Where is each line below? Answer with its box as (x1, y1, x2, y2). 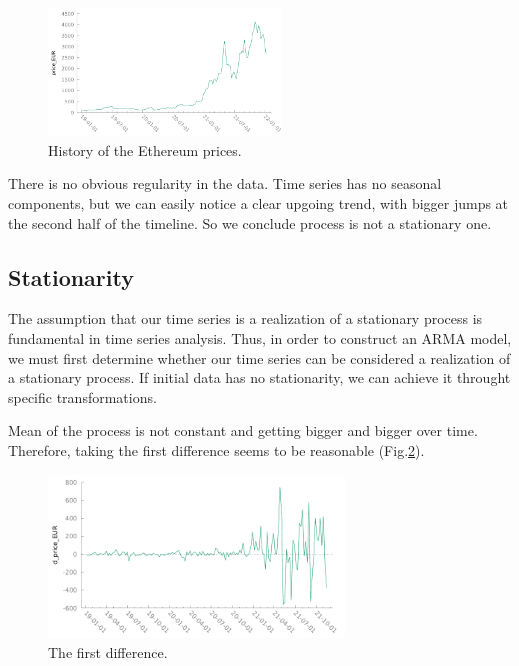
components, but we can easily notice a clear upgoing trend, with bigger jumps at (8, 193, 509, 214)
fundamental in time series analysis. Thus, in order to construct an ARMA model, (8, 328, 512, 349)
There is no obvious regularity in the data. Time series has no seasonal (8, 173, 442, 194)
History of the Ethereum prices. (48, 139, 242, 160)
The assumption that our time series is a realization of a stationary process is (8, 308, 483, 329)
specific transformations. (8, 386, 157, 407)
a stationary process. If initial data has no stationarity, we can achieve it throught (8, 367, 511, 388)
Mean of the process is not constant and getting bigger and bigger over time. (8, 420, 478, 441)
